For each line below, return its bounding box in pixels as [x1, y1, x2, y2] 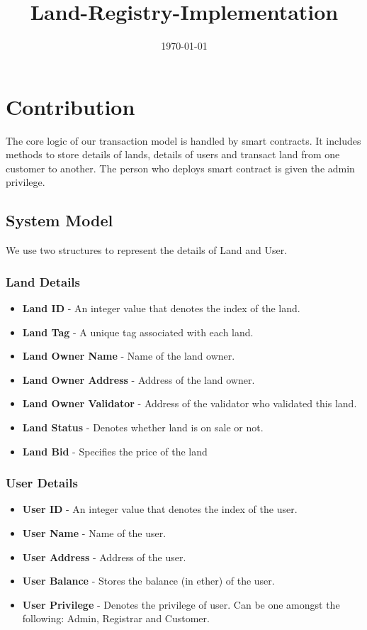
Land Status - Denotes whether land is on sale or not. [22, 420, 264, 435]
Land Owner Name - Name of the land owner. [22, 348, 235, 363]
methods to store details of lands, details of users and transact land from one [6, 147, 340, 162]
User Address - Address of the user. [22, 549, 186, 564]
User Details [6, 474, 78, 492]
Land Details [6, 272, 81, 290]
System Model [6, 209, 113, 231]
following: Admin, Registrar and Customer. [22, 611, 210, 626]
